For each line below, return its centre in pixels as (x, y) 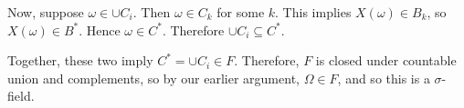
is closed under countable (386, 60)
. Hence (100, 29)
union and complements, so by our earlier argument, (153, 78)
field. (21, 96)
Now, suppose (46, 12)
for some (241, 12)
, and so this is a (384, 78)
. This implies (313, 12)
